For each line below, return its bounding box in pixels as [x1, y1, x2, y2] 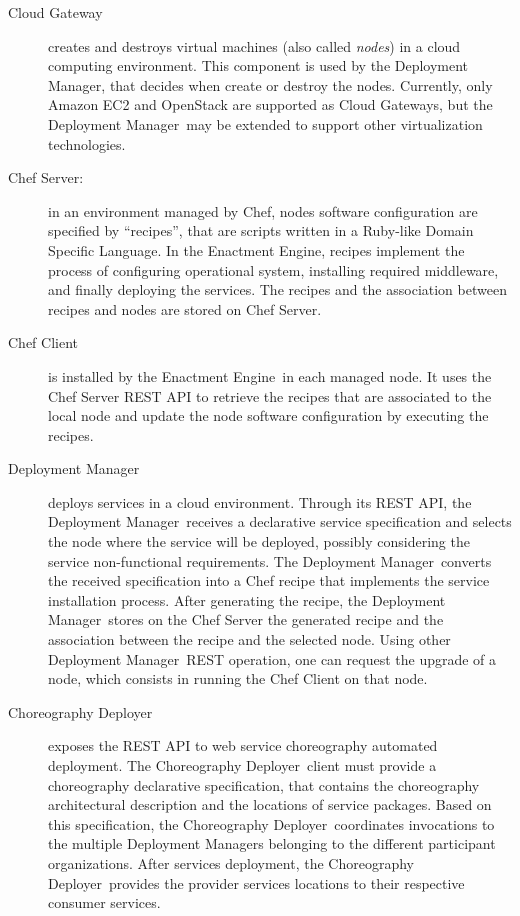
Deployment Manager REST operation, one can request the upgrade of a [48, 648, 497, 669]
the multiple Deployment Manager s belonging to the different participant [48, 833, 496, 854]
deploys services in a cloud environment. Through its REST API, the [48, 491, 472, 512]
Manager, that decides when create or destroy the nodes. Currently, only [48, 74, 493, 95]
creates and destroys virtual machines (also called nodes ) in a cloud [48, 35, 461, 56]
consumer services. [48, 892, 161, 913]
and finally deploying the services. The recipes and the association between [48, 279, 507, 300]
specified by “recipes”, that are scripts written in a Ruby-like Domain [48, 220, 474, 241]
